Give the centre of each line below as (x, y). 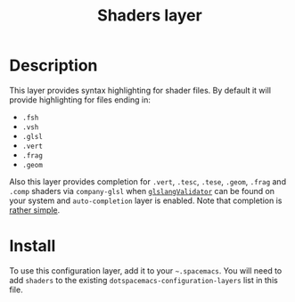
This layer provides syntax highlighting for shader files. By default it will (140, 90)
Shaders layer (150, 16)
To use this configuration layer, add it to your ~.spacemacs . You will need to (146, 270)
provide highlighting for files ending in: (80, 100)
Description (53, 65)
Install (33, 246)
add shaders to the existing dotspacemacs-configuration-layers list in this (143, 280)
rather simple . (35, 209)
